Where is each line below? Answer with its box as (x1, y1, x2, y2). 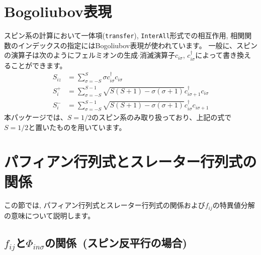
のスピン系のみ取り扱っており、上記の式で (91, 111, 232, 122)
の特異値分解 (212, 200, 255, 210)
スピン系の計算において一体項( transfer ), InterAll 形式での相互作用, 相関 (4, 30, 245, 41)
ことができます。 (11, 60, 67, 70)
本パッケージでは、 (4, 111, 67, 122)
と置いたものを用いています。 (28, 121, 126, 132)
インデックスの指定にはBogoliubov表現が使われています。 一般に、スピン (18, 40, 257, 50)
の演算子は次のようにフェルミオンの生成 (4, 50, 138, 60)
